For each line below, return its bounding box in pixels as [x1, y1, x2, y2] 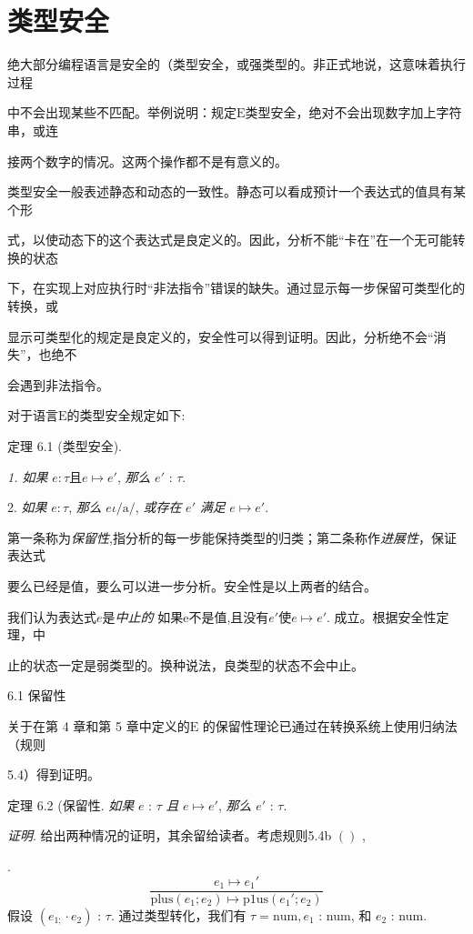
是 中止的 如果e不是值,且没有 [102, 607, 269, 626]
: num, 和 [318, 905, 372, 924]
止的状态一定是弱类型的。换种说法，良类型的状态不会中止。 [7, 655, 364, 674]
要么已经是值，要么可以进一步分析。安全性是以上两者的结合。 [7, 577, 377, 595]
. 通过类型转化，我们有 [110, 905, 247, 924]
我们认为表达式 [7, 607, 96, 626]
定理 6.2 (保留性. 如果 [7, 795, 135, 814]
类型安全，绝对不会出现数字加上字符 [245, 103, 462, 122]
